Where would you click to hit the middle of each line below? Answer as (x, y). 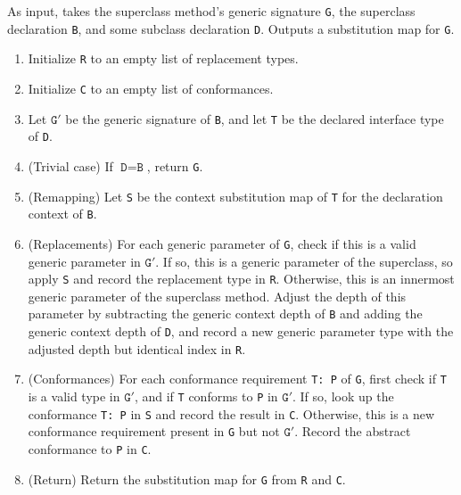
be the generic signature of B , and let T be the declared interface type (255, 118)
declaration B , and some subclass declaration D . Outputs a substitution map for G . (231, 28)
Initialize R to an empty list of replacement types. (163, 58)
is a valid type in (74, 396)
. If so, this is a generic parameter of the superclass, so (304, 261)
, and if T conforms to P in (206, 396)
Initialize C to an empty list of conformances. (151, 88)
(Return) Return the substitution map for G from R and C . (187, 478)
